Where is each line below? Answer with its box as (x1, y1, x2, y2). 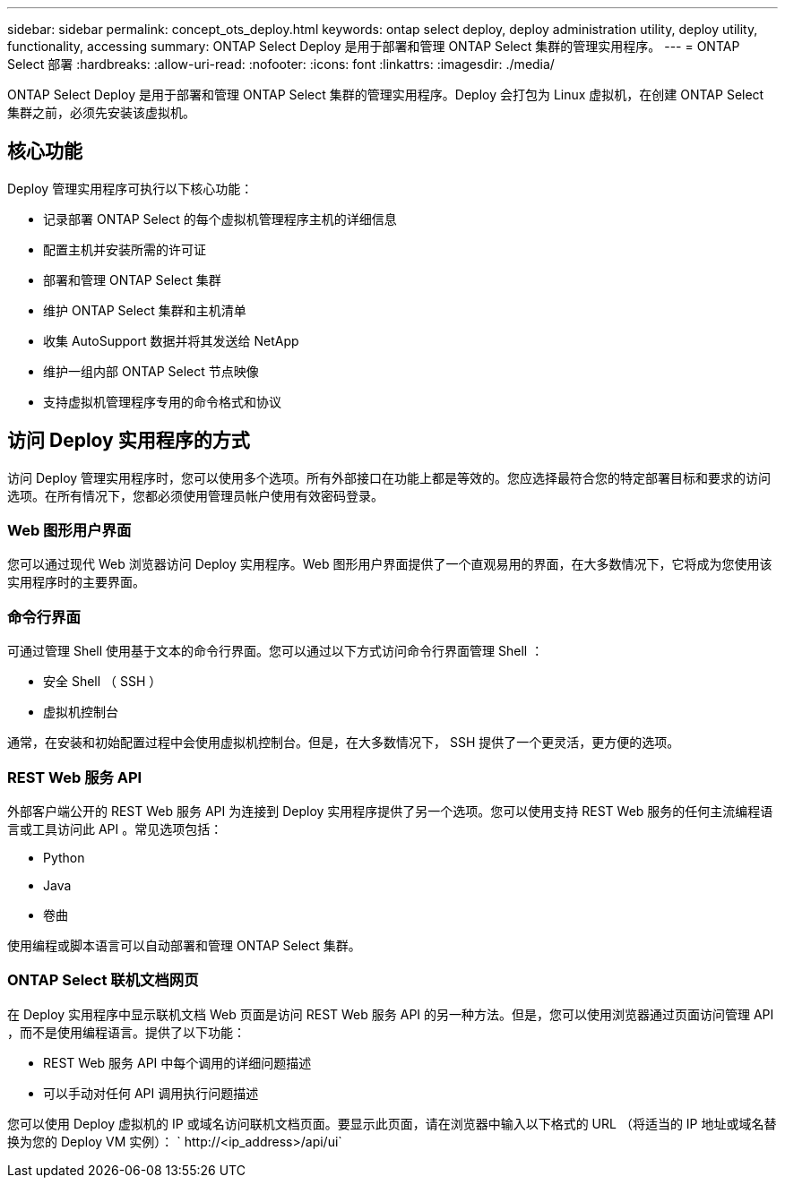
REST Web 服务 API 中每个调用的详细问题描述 (43, 1054, 312, 1070)
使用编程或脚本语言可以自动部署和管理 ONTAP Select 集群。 (7, 937, 361, 953)
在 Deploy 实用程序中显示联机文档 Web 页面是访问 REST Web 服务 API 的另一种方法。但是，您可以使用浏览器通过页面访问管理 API (7, 1006, 774, 1022)
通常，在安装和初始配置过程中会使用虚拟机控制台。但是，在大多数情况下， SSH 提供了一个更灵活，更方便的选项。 (7, 734, 680, 751)
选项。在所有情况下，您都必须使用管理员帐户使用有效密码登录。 (7, 487, 384, 503)
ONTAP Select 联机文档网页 (7, 971, 199, 990)
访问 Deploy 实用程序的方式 (7, 429, 250, 452)
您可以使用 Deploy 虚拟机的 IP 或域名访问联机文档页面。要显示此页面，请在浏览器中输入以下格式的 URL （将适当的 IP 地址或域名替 (7, 1115, 777, 1131)
